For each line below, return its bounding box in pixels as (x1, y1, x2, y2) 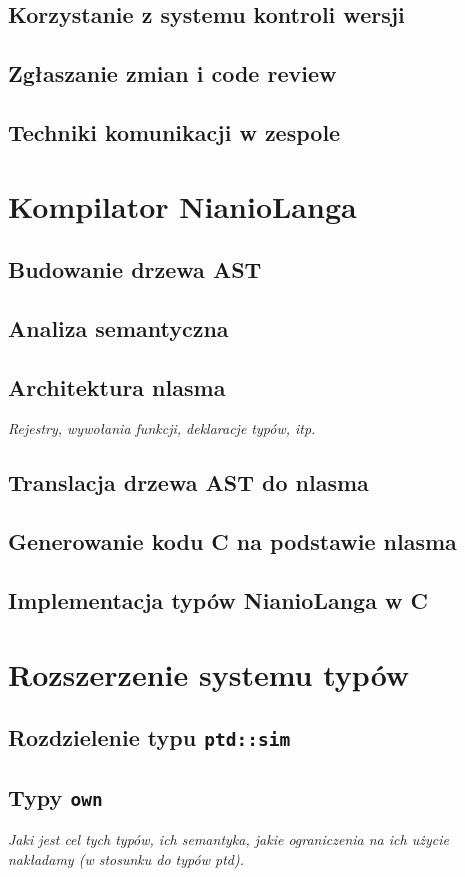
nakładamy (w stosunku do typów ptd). (8, 848, 244, 869)
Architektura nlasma (8, 371, 226, 402)
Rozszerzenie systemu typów (8, 653, 410, 694)
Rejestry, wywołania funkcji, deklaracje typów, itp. (8, 418, 316, 439)
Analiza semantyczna (8, 312, 229, 343)
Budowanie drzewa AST (8, 254, 262, 285)
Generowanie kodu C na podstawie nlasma (8, 526, 457, 557)
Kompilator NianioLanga (8, 185, 357, 226)
